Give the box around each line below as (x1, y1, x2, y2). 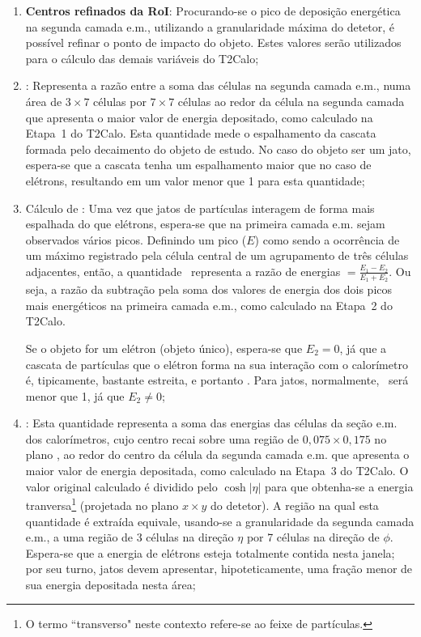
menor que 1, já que (25, 387, 125, 404)
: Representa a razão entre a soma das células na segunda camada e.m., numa (25, 77, 411, 94)
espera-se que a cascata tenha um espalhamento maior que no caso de (25, 156, 372, 173)
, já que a (339, 339, 387, 356)
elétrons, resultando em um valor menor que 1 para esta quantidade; (25, 172, 365, 189)
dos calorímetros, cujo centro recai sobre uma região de (25, 430, 299, 447)
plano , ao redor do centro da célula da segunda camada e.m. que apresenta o (25, 446, 410, 463)
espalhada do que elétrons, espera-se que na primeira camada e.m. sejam (25, 215, 385, 232)
